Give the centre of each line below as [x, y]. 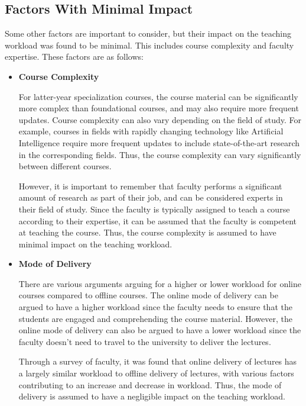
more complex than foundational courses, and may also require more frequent [159, 108]
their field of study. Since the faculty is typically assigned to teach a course [154, 209]
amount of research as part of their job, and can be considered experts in [151, 197]
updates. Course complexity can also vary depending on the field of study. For [160, 119]
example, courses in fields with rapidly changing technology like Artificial [151, 131]
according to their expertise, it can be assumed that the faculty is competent [157, 220]
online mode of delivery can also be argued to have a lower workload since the [160, 330]
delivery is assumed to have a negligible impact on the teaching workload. [152, 396]
